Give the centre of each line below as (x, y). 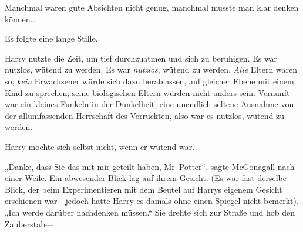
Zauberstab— (29, 224)
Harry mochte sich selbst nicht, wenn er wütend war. (100, 146)
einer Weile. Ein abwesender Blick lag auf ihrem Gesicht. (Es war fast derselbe (146, 178)
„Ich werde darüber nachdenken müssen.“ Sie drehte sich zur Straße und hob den (150, 212)
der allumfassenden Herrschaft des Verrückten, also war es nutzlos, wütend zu (144, 115)
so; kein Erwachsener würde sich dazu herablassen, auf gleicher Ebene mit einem (149, 81)
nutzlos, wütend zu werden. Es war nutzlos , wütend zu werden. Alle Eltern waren (151, 69)
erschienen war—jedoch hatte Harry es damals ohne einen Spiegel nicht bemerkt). (152, 201)
